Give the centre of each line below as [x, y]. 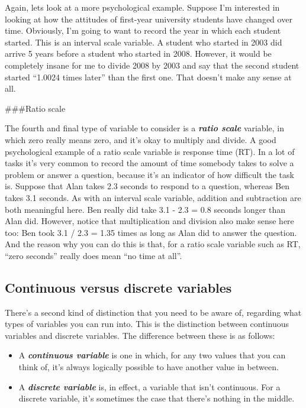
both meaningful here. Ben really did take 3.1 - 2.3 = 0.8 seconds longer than [145, 209]
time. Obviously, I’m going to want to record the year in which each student [143, 30]
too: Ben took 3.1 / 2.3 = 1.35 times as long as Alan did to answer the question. [151, 232]
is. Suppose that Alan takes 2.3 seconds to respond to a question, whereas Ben [147, 186]
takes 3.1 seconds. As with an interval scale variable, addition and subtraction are [153, 197]
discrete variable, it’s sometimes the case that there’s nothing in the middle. [157, 398]
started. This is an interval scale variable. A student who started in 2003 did [144, 42]
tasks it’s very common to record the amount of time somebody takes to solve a [149, 163]
